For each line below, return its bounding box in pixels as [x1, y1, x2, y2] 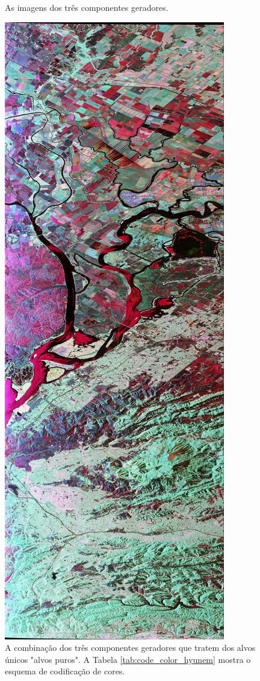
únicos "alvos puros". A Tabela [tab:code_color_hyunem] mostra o [5, 653, 251, 665]
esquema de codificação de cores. [5, 665, 125, 677]
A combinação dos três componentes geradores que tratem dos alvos [5, 641, 256, 654]
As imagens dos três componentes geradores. [5, 1, 169, 13]
